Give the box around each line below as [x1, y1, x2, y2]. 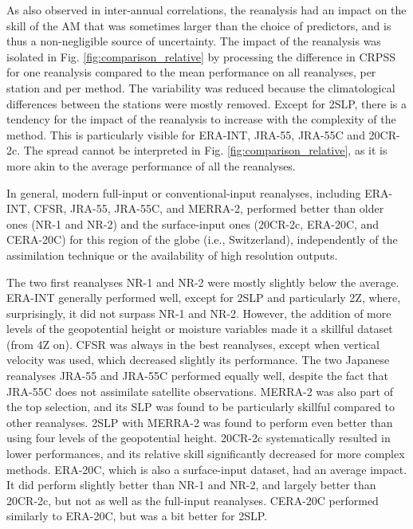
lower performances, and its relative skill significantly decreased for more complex [6, 445, 405, 462]
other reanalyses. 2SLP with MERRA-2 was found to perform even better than [6, 413, 393, 430]
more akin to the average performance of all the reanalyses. [6, 157, 296, 174]
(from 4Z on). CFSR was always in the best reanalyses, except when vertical [6, 335, 380, 352]
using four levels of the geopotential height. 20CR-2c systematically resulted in [6, 429, 391, 446]
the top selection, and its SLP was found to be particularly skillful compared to [6, 398, 395, 415]
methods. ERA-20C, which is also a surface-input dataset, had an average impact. [6, 460, 407, 477]
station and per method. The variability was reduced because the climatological [6, 79, 395, 96]
